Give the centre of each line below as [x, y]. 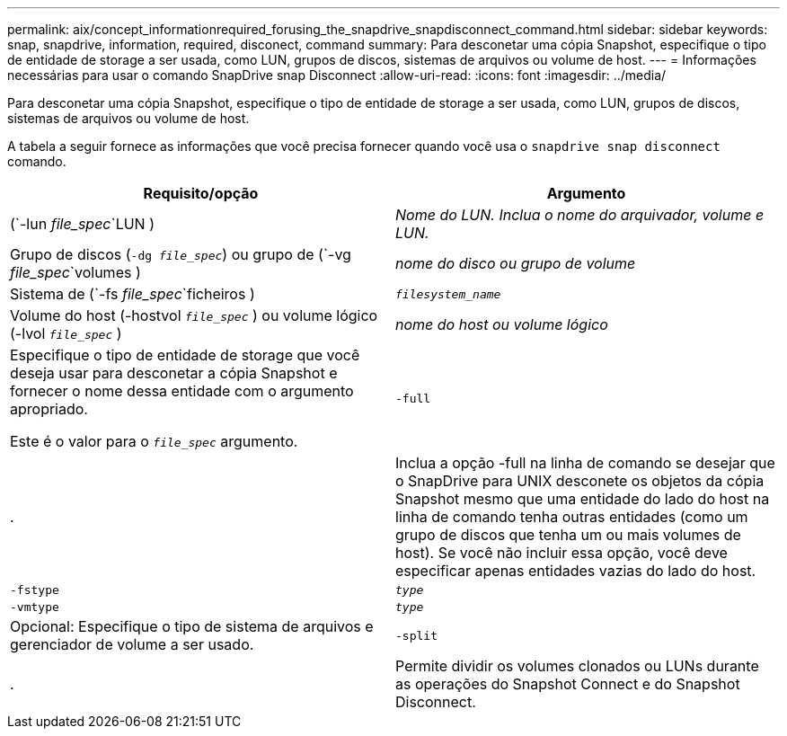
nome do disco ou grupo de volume [516, 263]
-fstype [35, 590]
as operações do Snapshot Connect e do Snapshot [568, 684]
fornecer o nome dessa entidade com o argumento [182, 391]
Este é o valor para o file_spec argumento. [154, 441]
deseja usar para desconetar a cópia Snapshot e [174, 373]
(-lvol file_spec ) [66, 333]
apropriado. [49, 409]
